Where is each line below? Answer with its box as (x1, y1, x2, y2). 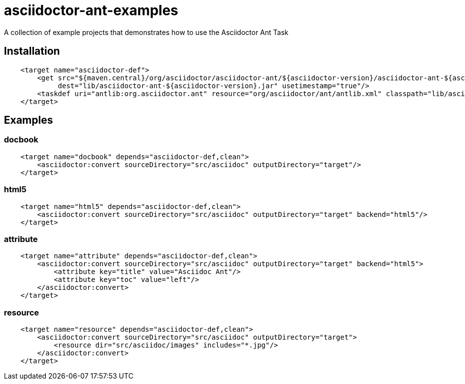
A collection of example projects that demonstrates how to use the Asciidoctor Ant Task (4, 28, 289, 36)
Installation (4, 45, 60, 58)
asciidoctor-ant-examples (4, 2, 178, 19)
